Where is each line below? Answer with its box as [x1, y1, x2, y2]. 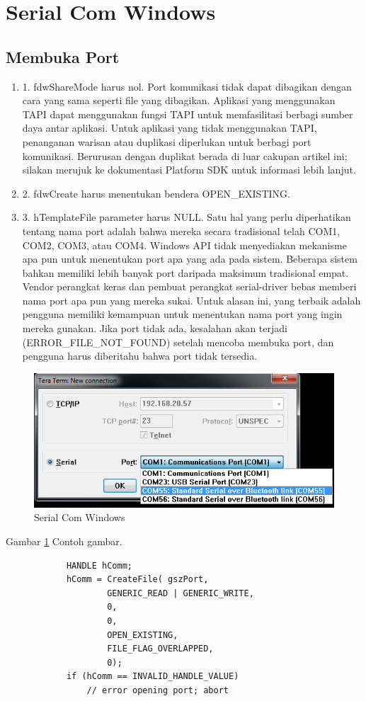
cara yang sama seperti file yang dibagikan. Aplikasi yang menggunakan [22, 93, 336, 108]
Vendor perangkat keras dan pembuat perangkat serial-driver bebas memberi [22, 279, 357, 294]
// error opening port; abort [86, 685, 229, 695]
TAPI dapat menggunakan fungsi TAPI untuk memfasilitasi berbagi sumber [22, 106, 353, 121]
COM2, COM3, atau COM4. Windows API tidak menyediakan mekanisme [22, 237, 347, 252]
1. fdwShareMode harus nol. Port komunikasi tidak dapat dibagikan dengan [22, 79, 352, 93]
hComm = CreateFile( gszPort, [66, 574, 209, 585]
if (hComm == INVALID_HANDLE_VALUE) [66, 671, 239, 682]
